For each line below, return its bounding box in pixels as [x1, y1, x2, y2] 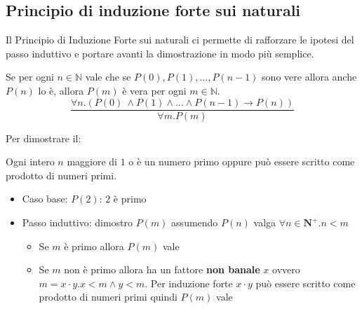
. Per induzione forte [145, 275, 233, 290]
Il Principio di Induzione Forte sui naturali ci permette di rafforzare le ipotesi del [6, 32, 354, 47]
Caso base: [22, 191, 68, 206]
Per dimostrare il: [6, 130, 81, 145]
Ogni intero [6, 154, 55, 169]
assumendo [171, 215, 218, 230]
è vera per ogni [122, 83, 187, 97]
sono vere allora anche [262, 69, 357, 84]
